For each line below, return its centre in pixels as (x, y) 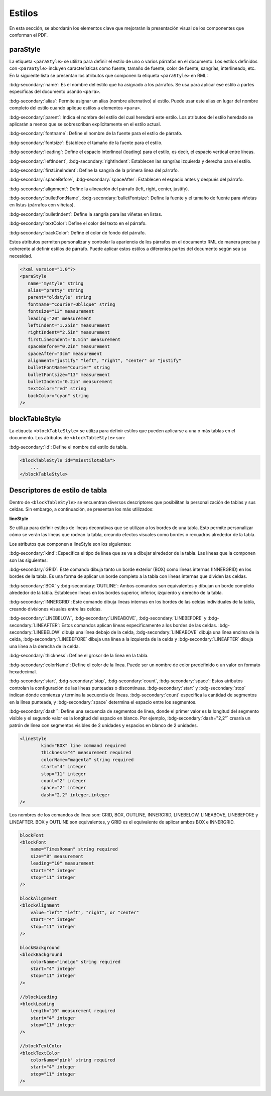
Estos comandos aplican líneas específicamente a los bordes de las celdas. (140, 625)
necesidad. (21, 256)
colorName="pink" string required (73, 1060)
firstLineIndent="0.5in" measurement (74, 339)
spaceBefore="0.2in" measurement (69, 347)
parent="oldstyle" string (60, 297)
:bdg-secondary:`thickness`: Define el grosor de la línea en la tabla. (79, 656)
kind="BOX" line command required (83, 746)
